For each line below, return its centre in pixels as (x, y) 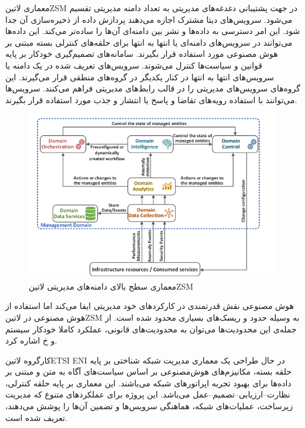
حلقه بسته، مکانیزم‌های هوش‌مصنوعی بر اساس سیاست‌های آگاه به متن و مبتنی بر (148, 371)
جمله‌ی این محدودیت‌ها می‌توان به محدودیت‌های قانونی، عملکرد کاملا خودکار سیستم (151, 329)
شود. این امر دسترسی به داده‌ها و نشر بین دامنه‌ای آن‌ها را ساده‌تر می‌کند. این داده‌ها (153, 31)
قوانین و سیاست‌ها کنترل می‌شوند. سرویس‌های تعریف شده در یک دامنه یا (134, 65)
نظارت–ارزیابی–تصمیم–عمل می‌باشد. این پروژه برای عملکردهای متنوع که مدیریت (148, 394)
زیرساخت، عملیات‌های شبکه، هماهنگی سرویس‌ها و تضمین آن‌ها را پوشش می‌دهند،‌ (149, 406)
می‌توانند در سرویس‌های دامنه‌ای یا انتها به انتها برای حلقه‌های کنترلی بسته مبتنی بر (149, 42)
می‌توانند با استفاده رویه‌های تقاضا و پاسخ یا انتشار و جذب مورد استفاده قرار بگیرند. (151, 99)
